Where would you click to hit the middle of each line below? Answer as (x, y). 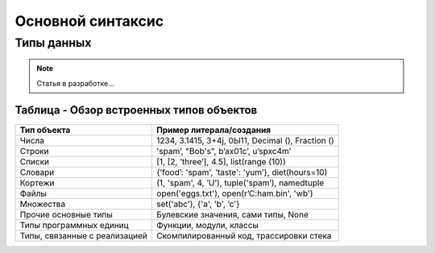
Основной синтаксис (89, 21)
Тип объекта (45, 130)
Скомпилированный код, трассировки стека (244, 235)
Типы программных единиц (74, 225)
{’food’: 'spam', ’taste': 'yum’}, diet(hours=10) (242, 172)
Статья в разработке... (75, 83)
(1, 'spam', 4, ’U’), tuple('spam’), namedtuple (240, 183)
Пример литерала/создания (214, 130)
